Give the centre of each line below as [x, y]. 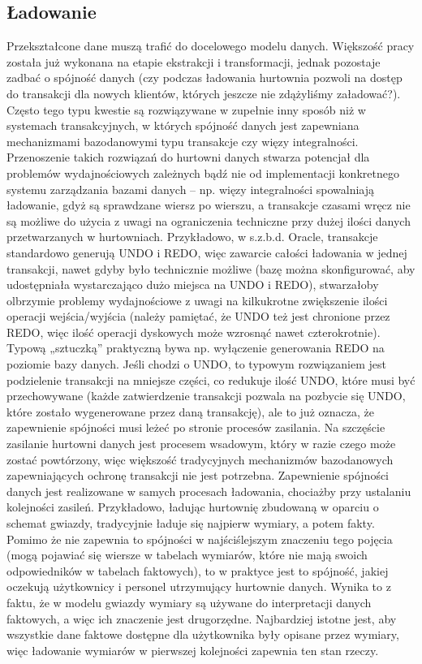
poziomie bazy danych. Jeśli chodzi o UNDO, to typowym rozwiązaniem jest [196, 364]
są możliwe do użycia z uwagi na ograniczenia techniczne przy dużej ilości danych [209, 220]
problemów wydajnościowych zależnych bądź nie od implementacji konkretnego [203, 172]
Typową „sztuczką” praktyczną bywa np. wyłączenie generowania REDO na [196, 348]
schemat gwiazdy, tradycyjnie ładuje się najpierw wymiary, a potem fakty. [191, 523]
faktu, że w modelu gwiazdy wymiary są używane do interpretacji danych [189, 602]
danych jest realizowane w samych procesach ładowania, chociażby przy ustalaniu [209, 491]
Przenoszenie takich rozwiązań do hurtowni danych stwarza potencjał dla [188, 157]
